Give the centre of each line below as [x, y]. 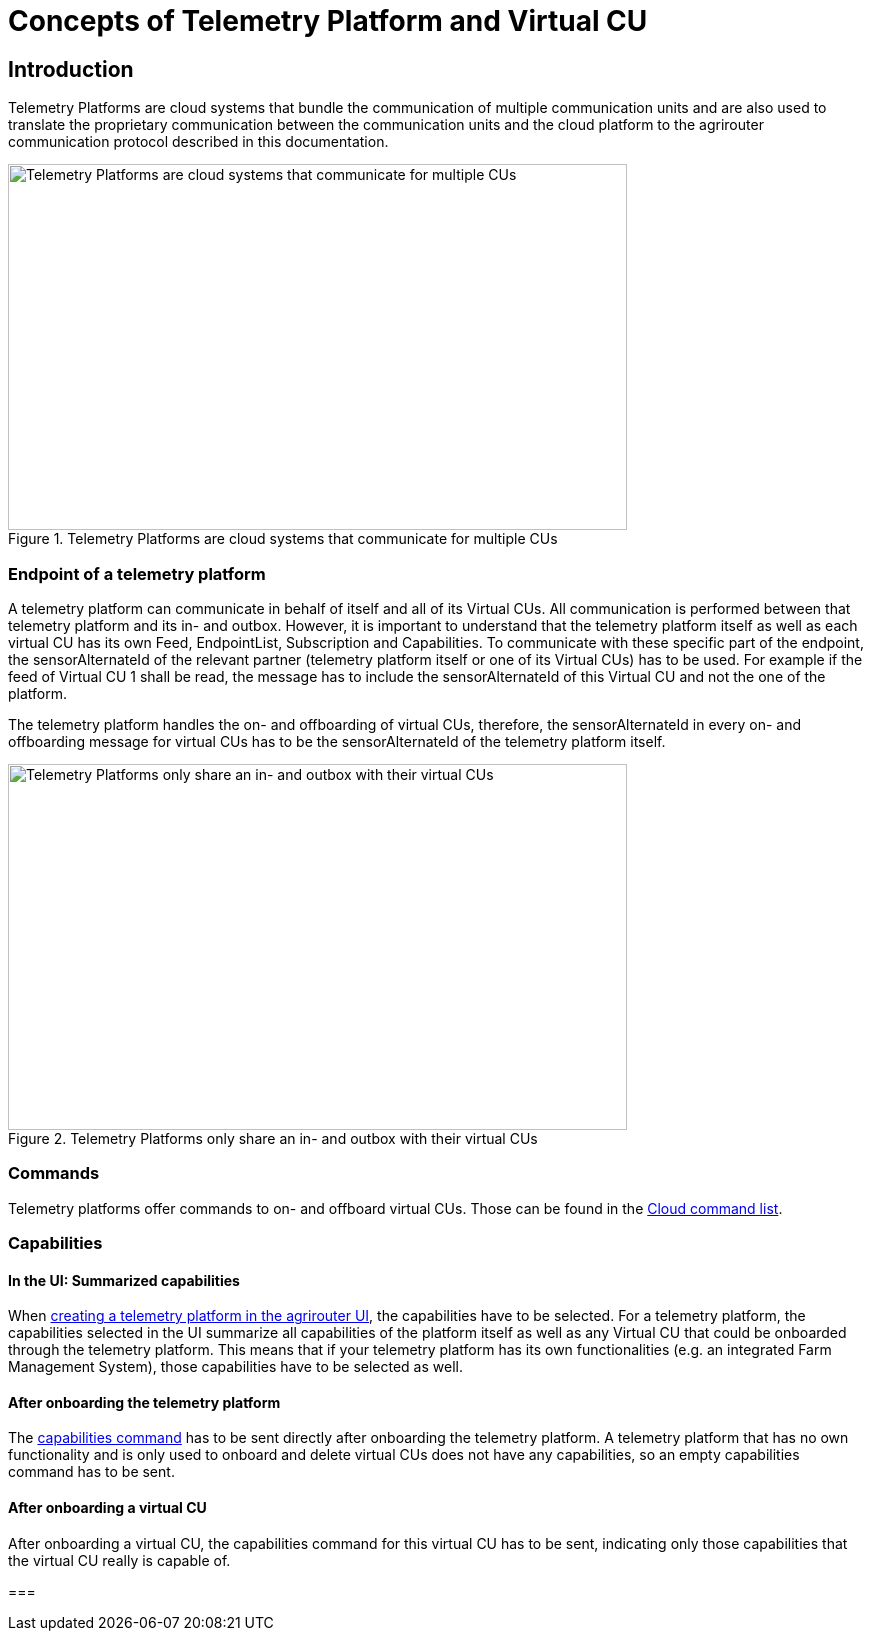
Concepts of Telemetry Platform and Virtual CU [328, 21]
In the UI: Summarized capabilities [124, 1280]
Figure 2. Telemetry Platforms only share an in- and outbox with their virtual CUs [273, 1138]
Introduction [71, 69]
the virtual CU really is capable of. [119, 1560]
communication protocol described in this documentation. [198, 142]
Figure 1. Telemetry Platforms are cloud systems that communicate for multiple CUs [283, 539]
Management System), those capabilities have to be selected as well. [235, 1367]
